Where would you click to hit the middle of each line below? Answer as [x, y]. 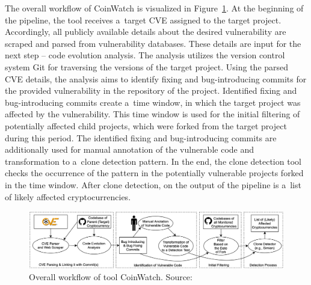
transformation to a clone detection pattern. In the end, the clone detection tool [153, 161]
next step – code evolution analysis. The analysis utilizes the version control [145, 55]
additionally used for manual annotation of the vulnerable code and [130, 149]
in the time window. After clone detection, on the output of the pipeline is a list [153, 184]
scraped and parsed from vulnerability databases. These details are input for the [153, 43]
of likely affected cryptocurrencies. [68, 196]
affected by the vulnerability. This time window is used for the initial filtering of [152, 114]
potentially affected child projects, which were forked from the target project [146, 125]
